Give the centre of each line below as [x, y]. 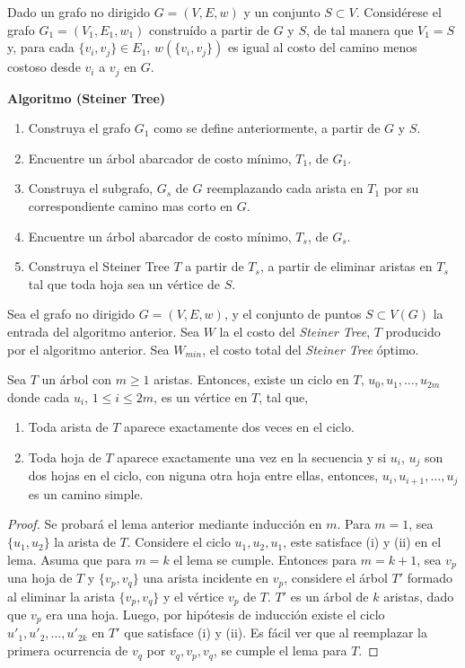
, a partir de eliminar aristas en [346, 266]
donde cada [39, 396]
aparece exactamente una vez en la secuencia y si [252, 457]
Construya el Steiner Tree [99, 266]
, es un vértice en [201, 396]
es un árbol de [329, 596]
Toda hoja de [65, 457]
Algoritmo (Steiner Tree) [87, 97]
